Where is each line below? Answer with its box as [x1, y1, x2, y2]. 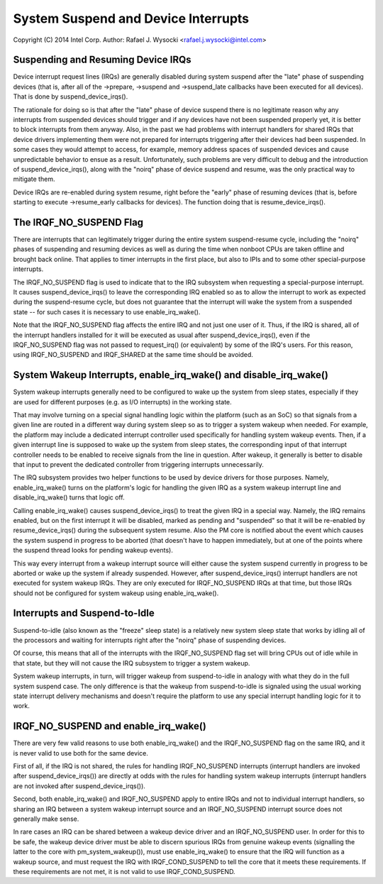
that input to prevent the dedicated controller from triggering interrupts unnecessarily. [13, 460, 264, 468]
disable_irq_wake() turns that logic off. [13, 493, 125, 502]
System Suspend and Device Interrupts [13, 11, 250, 26]
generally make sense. [13, 814, 79, 823]
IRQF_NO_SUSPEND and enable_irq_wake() [13, 720, 207, 732]
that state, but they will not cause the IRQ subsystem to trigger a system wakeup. [13, 658, 250, 667]
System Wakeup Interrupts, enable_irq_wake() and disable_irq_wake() [13, 369, 329, 381]
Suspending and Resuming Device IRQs [13, 54, 191, 66]
